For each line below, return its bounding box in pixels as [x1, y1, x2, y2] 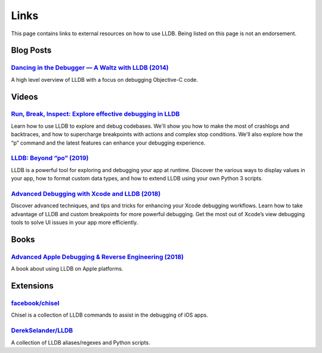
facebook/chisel [11, 299, 60, 308]
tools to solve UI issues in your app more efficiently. [11, 219, 138, 226]
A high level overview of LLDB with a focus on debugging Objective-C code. [11, 76, 198, 83]
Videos [11, 91, 38, 102]
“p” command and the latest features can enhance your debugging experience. [11, 139, 206, 146]
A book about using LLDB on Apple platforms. [11, 265, 123, 272]
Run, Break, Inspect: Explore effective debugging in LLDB [11, 110, 180, 118]
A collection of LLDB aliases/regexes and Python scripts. [11, 339, 150, 346]
